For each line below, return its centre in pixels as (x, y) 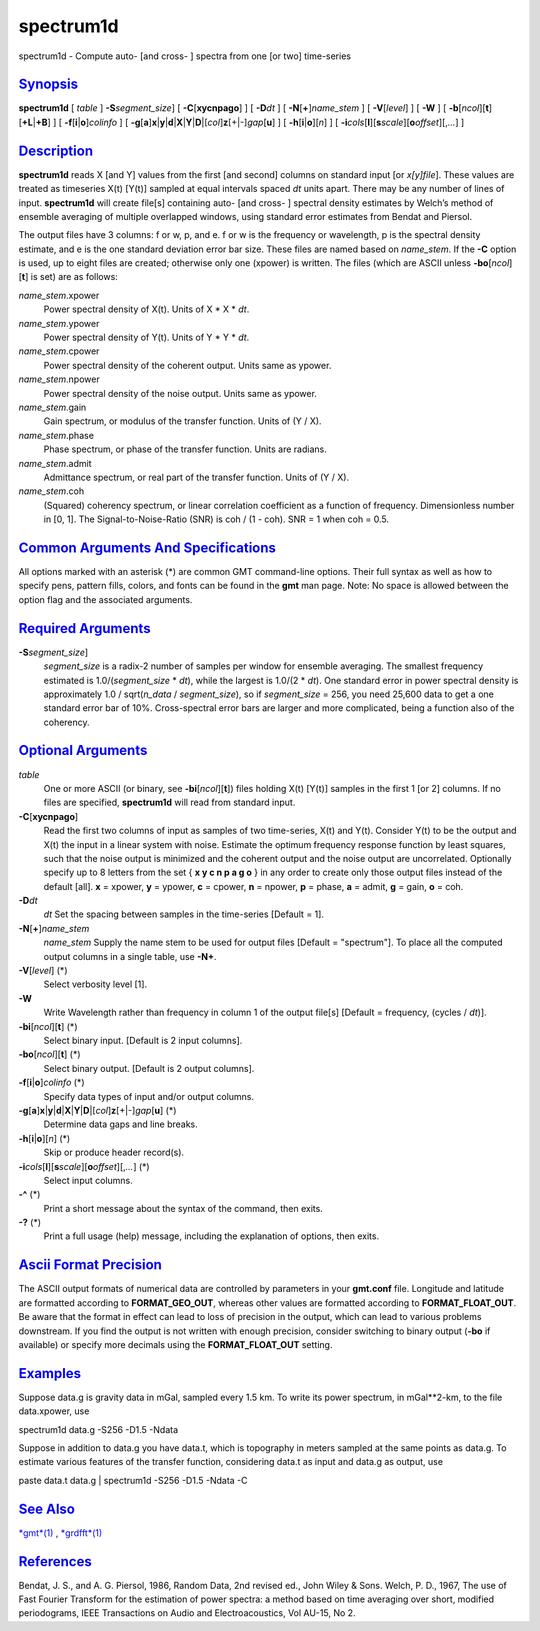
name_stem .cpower (59, 351)
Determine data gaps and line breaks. (121, 1124)
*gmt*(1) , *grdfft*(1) (60, 1532)
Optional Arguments (83, 750)
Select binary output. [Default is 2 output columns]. (149, 1068)
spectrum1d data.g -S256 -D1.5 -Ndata (98, 1429)
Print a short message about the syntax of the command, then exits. (183, 1208)
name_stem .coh (51, 491)
